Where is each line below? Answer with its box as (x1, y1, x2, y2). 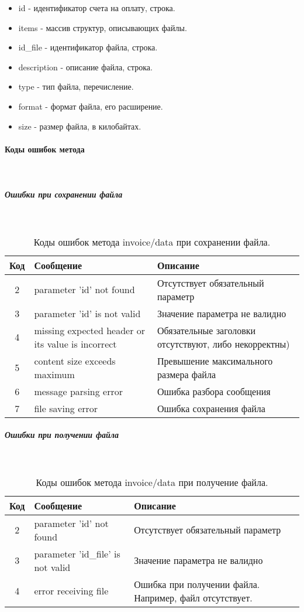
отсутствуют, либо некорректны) (157, 336, 290, 351)
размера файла (157, 367, 216, 381)
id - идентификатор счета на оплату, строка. (18, 2, 175, 13)
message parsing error (34, 384, 123, 398)
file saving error (34, 401, 98, 415)
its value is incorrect (34, 336, 117, 351)
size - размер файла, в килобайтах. (18, 120, 141, 132)
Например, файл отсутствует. (134, 590, 253, 604)
